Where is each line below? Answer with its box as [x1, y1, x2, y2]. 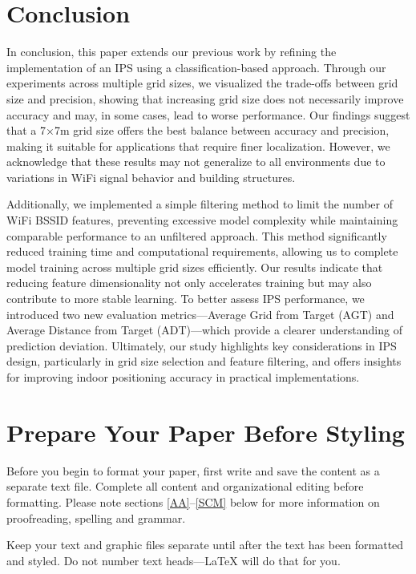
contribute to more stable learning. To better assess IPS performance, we [6, 290, 365, 307]
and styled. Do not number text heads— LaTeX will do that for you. [6, 552, 341, 568]
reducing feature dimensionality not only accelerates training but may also [6, 274, 372, 291]
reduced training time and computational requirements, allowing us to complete [6, 243, 398, 260]
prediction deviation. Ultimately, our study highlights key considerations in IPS [6, 337, 397, 354]
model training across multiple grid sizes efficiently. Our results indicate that [6, 258, 383, 275]
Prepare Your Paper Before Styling [6, 415, 405, 448]
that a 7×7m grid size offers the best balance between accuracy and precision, [6, 122, 390, 139]
